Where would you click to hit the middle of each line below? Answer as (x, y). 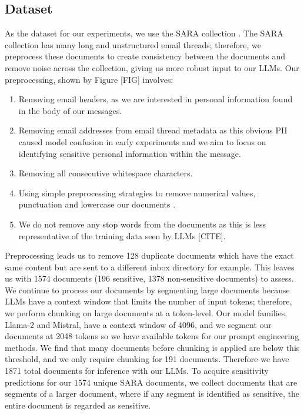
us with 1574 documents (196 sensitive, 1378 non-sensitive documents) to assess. (149, 278)
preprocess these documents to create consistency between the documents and (145, 56)
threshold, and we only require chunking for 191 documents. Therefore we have (147, 359)
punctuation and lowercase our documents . (97, 204)
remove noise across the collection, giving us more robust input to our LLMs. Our (152, 67)
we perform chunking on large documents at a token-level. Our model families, (146, 313)
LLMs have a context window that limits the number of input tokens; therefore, (148, 301)
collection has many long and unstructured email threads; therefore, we (133, 44)
